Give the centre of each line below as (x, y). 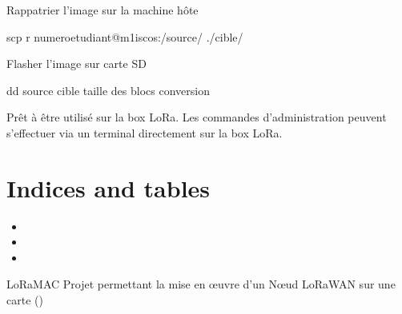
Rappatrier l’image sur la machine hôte (103, 10)
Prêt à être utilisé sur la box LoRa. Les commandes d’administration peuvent (197, 117)
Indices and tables (109, 187)
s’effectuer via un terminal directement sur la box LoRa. (145, 132)
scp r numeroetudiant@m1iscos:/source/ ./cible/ (125, 36)
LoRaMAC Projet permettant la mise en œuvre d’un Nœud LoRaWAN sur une (201, 284)
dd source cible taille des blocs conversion (108, 90)
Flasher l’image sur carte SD (76, 64)
